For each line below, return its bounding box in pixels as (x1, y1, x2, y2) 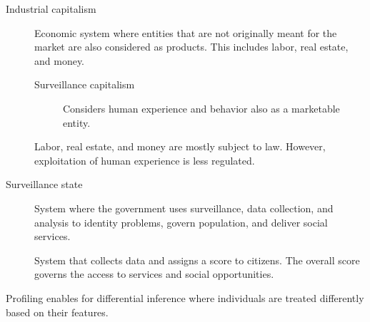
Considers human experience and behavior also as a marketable (63, 100, 340, 115)
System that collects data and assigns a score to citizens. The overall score (34, 252, 360, 267)
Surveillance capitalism (34, 77, 135, 92)
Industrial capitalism (6, 1, 96, 16)
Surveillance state (6, 177, 83, 192)
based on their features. (6, 304, 109, 319)
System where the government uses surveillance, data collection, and (34, 200, 334, 215)
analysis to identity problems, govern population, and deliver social (34, 214, 328, 229)
